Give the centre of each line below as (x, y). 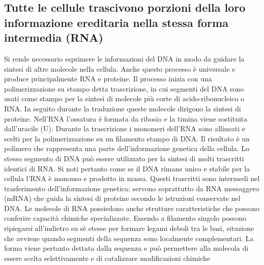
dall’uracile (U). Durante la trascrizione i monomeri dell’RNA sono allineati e (125, 128)
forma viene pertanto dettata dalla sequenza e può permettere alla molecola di (126, 248)
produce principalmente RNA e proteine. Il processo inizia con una (108, 79)
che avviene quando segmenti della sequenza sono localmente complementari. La (129, 238)
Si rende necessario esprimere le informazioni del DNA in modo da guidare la (124, 58)
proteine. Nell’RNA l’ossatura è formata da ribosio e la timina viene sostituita (126, 118)
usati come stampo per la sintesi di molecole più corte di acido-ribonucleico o (124, 98)
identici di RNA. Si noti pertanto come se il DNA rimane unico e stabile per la (127, 168)
